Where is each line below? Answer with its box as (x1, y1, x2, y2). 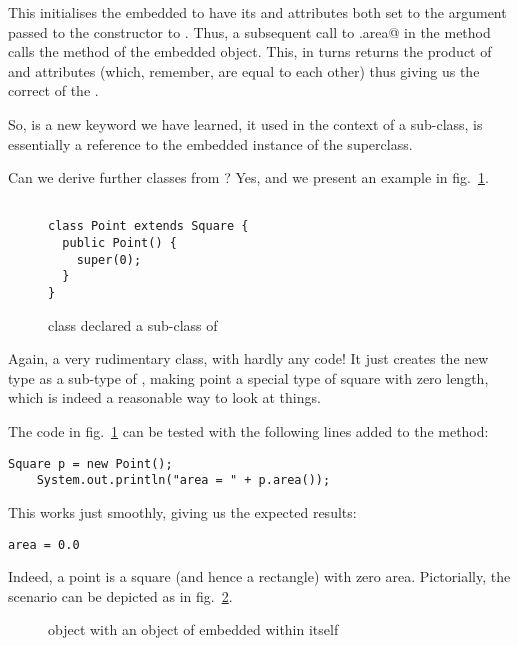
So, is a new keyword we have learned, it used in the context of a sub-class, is (8, 113, 483, 134)
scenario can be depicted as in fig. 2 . (8, 585, 233, 606)
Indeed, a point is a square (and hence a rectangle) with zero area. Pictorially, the (8, 566, 511, 587)
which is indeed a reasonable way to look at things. (8, 387, 321, 408)
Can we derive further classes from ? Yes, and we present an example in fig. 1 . (8, 167, 489, 188)
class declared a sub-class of (48, 314, 218, 335)
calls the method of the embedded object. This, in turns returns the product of (8, 41, 492, 62)
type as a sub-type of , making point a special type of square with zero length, (8, 367, 489, 388)
